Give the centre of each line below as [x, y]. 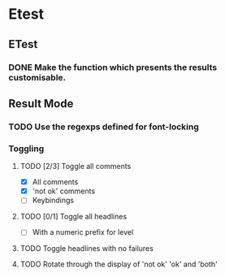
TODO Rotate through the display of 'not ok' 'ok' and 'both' [119, 264]
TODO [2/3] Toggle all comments [76, 167]
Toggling [26, 149]
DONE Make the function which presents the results [113, 67]
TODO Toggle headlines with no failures [87, 249]
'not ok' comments [64, 191]
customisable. [37, 77]
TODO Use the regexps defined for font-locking [104, 127]
